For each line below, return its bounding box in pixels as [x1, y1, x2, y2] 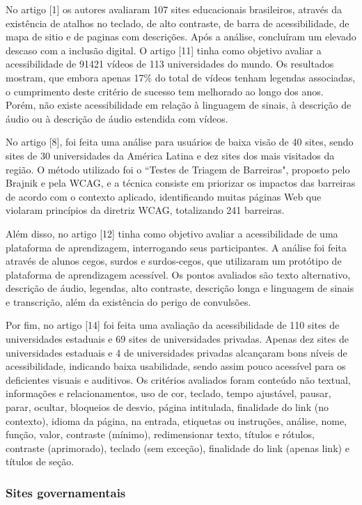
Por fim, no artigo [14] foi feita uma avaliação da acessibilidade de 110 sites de [6, 318, 340, 332]
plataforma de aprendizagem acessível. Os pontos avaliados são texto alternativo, [6, 267, 351, 281]
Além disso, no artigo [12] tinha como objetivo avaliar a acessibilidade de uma [6, 226, 338, 240]
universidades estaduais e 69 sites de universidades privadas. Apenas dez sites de [6, 332, 349, 346]
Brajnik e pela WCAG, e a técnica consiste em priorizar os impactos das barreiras [6, 176, 356, 190]
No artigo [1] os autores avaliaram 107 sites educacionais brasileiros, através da [6, 2, 343, 16]
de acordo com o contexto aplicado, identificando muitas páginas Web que [6, 189, 322, 203]
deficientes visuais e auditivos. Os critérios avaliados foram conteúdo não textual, [6, 372, 351, 387]
